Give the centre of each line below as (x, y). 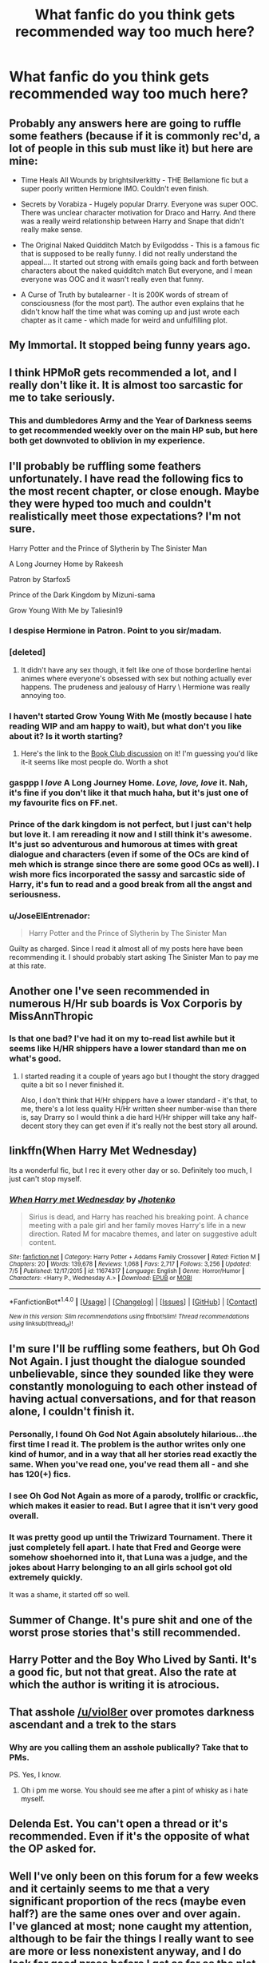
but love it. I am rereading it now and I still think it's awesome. (131, 834)
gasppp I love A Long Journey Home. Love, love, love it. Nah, (129, 782)
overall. (24, 1516)
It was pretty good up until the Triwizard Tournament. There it (131, 1537)
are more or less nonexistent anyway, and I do (125, 1951)
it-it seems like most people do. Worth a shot (94, 762)
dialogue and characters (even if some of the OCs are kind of (129, 854)
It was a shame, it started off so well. (69, 1595)
